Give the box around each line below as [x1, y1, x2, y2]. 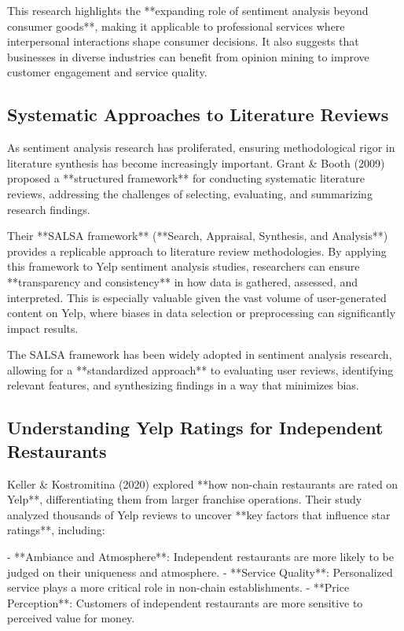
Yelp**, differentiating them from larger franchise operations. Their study [7, 491, 362, 507]
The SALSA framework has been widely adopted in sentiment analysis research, [7, 346, 392, 363]
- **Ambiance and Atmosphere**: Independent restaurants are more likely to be [7, 548, 394, 565]
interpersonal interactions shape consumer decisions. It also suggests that [7, 33, 359, 50]
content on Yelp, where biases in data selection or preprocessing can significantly [7, 304, 396, 321]
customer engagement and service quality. [7, 64, 208, 80]
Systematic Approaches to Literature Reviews [7, 102, 389, 127]
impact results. [7, 319, 79, 336]
